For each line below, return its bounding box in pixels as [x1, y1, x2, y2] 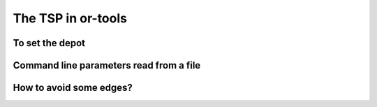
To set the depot [13, 37, 86, 49]
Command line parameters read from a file [13, 59, 201, 71]
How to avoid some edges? [13, 82, 133, 94]
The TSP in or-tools [13, 10, 127, 26]
